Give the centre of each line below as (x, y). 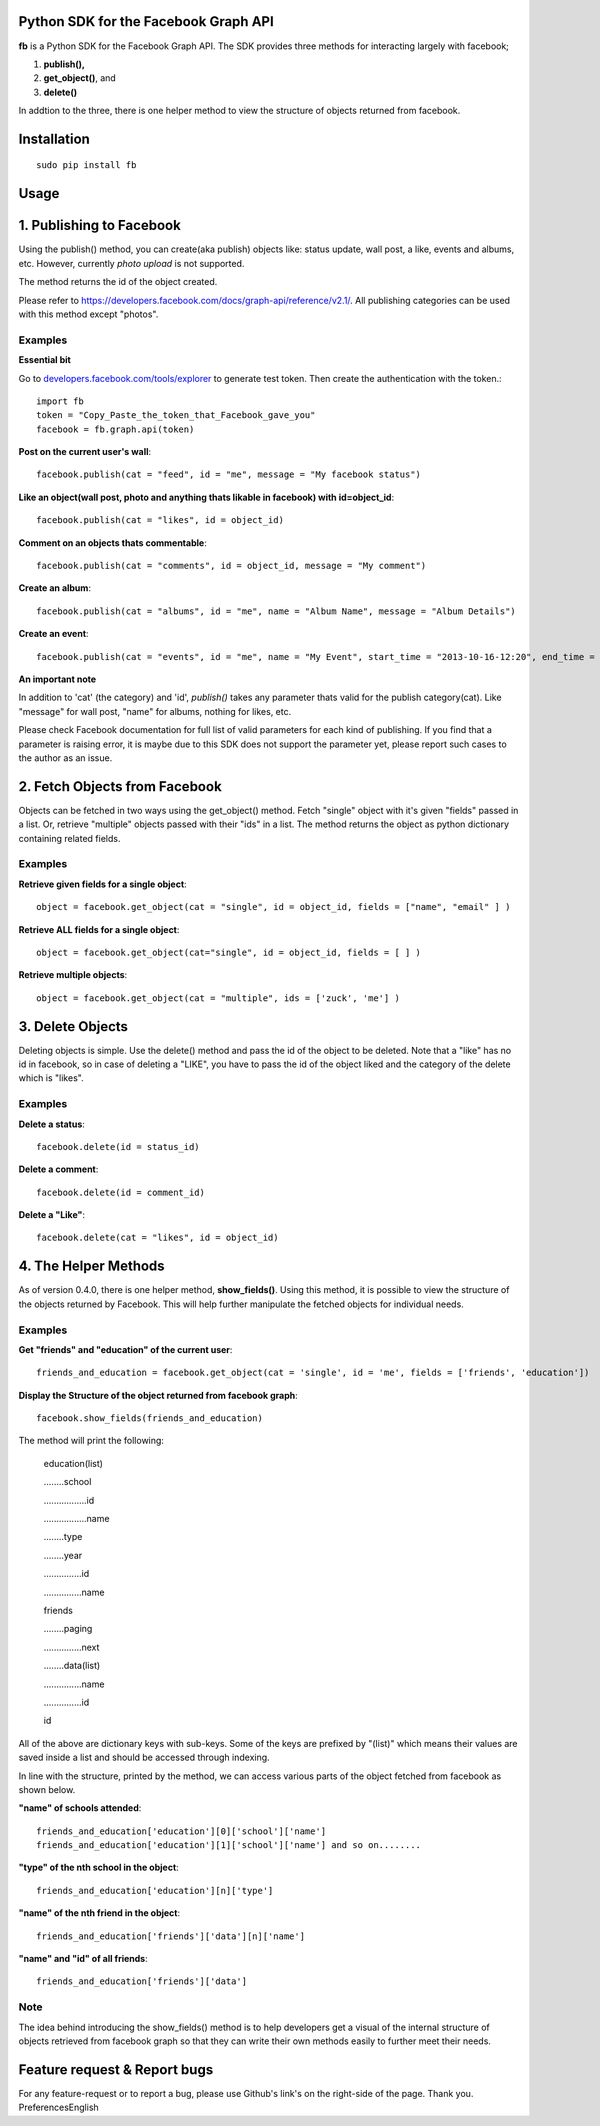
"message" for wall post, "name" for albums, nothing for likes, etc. (155, 711)
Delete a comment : (58, 1169)
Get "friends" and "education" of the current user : (125, 1349)
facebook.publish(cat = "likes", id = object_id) (160, 520)
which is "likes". (51, 1078)
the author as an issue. (65, 757)
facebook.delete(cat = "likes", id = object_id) (157, 1238)
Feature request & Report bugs (116, 2069)
